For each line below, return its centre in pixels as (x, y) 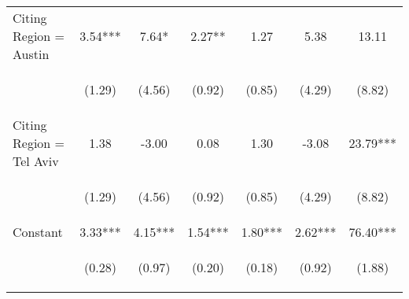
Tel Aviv (36, 161)
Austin (31, 54)
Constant (38, 232)
